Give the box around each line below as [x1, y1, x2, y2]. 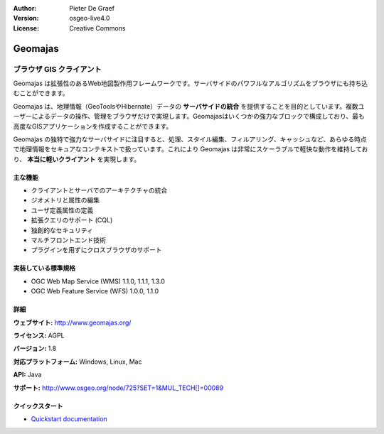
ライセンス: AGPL [13, 331, 65, 340]
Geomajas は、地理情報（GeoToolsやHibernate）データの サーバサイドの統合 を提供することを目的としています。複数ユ [13, 102, 365, 110]
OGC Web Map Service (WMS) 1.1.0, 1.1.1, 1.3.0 [31, 277, 165, 286]
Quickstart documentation [31, 414, 108, 423]
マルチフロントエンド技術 [31, 236, 106, 244]
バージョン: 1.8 [13, 345, 57, 353]
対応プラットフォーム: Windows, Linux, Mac [13, 357, 142, 366]
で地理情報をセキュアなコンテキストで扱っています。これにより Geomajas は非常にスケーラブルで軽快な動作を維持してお [13, 145, 368, 153]
